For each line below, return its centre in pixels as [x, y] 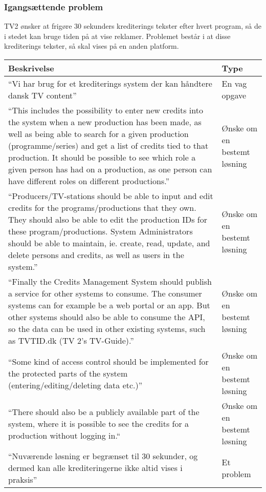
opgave [234, 95]
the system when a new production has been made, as [105, 122]
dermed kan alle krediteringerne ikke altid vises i [95, 468]
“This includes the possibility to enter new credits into [106, 110]
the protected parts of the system [68, 373]
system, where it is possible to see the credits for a [99, 423]
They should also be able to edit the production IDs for [108, 219]
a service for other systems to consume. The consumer [105, 293]
